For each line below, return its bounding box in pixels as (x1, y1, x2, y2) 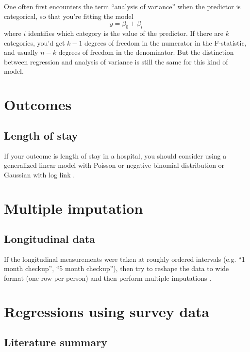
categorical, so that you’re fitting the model (4, 11, 133, 21)
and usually (4, 47, 38, 57)
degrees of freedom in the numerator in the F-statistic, (84, 37, 247, 48)
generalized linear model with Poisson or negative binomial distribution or (4, 160, 225, 170)
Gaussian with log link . (4, 169, 75, 179)
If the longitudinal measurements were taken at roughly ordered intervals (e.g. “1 (4, 254, 245, 264)
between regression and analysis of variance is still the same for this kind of (4, 56, 228, 66)
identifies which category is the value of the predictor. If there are (28, 28, 224, 38)
